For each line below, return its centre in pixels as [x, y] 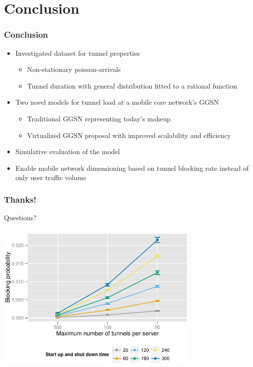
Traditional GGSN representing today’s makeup [99, 118]
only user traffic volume [51, 177]
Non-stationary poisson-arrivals [74, 69]
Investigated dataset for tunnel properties [78, 53]
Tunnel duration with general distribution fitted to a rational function [132, 85]
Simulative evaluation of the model [68, 151]
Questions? [20, 218]
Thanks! [20, 199]
